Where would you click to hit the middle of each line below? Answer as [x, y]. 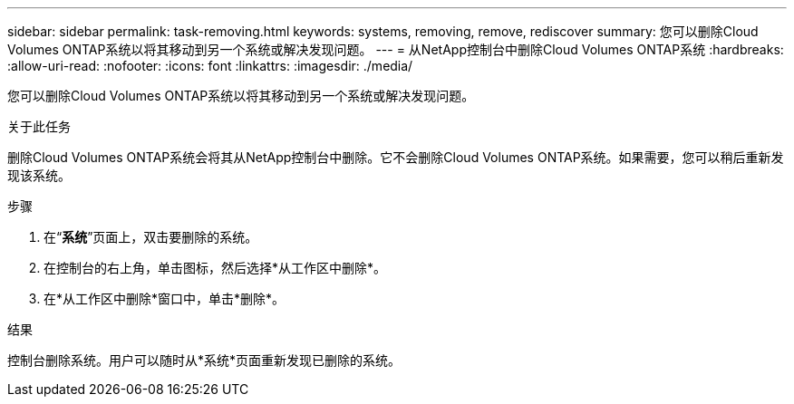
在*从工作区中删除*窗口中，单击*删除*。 [165, 298]
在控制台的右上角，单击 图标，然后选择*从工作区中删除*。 [215, 268]
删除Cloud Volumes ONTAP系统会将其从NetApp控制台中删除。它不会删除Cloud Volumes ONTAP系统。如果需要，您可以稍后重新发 [396, 157]
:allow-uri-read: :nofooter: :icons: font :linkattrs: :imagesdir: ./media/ [210, 66]
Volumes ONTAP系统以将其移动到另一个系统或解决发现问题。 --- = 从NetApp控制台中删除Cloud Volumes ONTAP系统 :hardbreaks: [396, 49]
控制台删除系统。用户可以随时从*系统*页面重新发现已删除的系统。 [204, 360]
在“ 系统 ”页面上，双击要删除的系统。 [151, 237]
